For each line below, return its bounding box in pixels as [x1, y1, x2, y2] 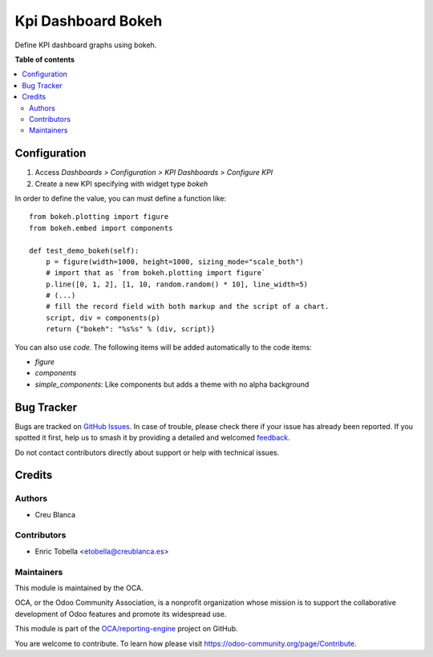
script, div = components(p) [45, 313, 160, 322]
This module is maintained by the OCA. [14, 582, 144, 593]
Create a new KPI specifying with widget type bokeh [34, 179, 208, 189]
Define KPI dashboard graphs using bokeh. [14, 40, 157, 50]
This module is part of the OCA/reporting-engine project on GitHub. [14, 624, 238, 634]
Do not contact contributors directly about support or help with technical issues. [14, 448, 280, 457]
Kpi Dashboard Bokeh [14, 12, 163, 30]
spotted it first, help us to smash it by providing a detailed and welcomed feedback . [14, 433, 290, 443]
